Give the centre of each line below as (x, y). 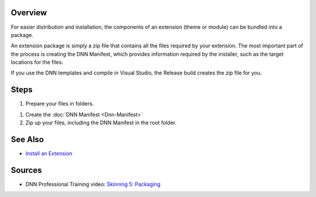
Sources (26, 170)
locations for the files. (37, 62)
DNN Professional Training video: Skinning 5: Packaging (93, 184)
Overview (29, 13)
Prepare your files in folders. (60, 104)
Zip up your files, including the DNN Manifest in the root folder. (101, 123)
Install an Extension (49, 154)
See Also (27, 139)
